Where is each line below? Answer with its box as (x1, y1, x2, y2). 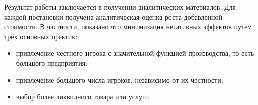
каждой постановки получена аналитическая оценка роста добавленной (4, 11, 223, 22)
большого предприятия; (16, 57, 88, 68)
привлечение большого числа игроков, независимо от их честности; (16, 74, 223, 85)
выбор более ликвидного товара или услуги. (16, 91, 151, 102)
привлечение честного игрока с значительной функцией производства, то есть (16, 48, 254, 58)
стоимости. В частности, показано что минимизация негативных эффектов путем (4, 21, 252, 32)
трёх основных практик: (4, 31, 78, 41)
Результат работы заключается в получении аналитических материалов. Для (4, 2, 236, 12)
